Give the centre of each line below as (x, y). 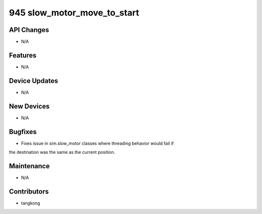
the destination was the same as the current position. (62, 152)
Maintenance (29, 166)
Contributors (29, 191)
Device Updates (33, 81)
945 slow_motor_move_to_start (74, 13)
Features (23, 55)
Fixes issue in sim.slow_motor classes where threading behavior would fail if (98, 143)
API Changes (29, 30)
